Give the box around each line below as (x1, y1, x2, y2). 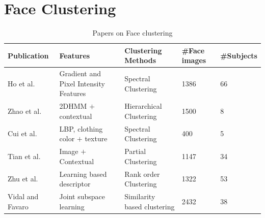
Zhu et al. (8, 173, 38, 184)
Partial (124, 146, 146, 157)
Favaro (8, 201, 29, 211)
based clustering (124, 201, 175, 211)
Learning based (59, 168, 107, 179)
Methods (124, 55, 156, 66)
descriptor (59, 178, 91, 189)
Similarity (124, 191, 155, 201)
